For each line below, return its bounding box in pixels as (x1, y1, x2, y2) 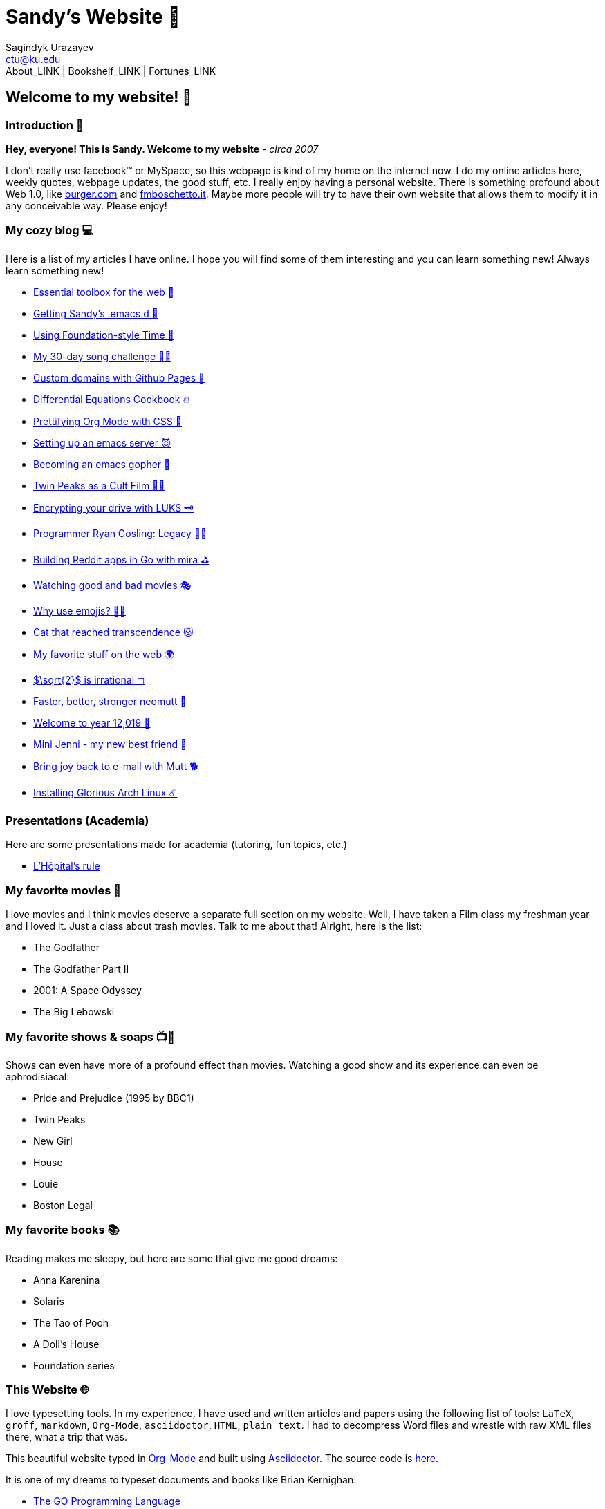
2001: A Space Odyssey (33, 984, 142, 997)
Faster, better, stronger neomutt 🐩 (33, 695, 187, 707)
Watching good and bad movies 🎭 (33, 579, 192, 591)
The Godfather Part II (33, 963, 129, 975)
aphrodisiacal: (6, 1070, 70, 1082)
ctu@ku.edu (6, 53, 61, 65)
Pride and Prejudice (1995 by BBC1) (33, 1091, 194, 1104)
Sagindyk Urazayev (6, 41, 94, 53)
